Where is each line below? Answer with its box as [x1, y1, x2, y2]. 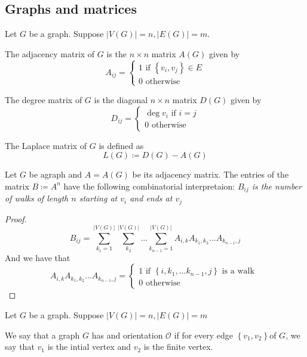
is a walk [222, 267, 254, 276]
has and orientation [91, 328, 163, 341]
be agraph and [29, 168, 82, 181]
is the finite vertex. [143, 340, 213, 353]
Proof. [5, 212, 27, 225]
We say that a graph [5, 328, 80, 341]
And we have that [5, 251, 70, 263]
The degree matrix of [5, 93, 82, 105]
